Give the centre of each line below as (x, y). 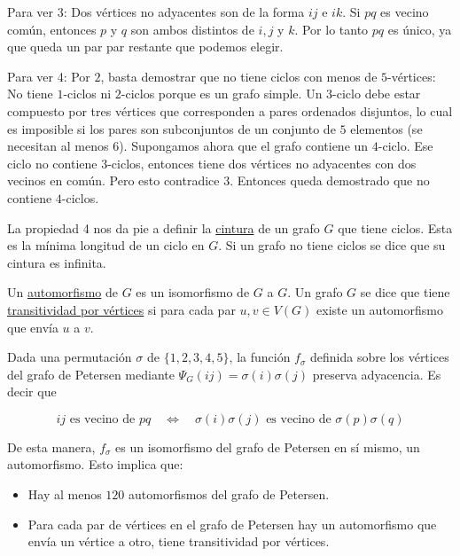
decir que (32, 392)
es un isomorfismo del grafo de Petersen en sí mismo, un (268, 446)
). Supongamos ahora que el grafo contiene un (244, 146)
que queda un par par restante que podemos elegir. (145, 47)
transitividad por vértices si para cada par (121, 309)
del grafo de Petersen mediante (91, 374)
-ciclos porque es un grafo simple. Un (222, 94)
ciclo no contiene (52, 163)
